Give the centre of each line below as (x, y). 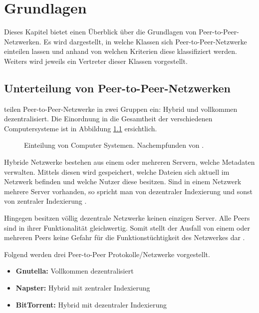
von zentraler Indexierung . (45, 201)
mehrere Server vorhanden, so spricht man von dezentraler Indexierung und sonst (129, 191)
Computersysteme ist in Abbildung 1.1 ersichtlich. (81, 128)
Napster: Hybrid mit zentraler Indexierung (83, 288)
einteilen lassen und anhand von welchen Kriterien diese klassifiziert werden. (121, 51)
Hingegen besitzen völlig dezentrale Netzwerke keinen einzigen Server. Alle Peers (127, 218)
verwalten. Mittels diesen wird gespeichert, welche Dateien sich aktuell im (117, 171)
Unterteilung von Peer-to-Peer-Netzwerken (118, 88)
